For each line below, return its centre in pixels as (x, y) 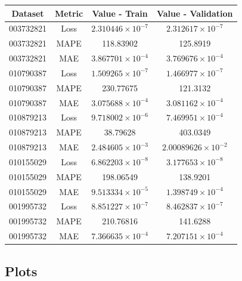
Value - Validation (195, 13)
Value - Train (120, 13)
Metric (69, 13)
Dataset (28, 13)
